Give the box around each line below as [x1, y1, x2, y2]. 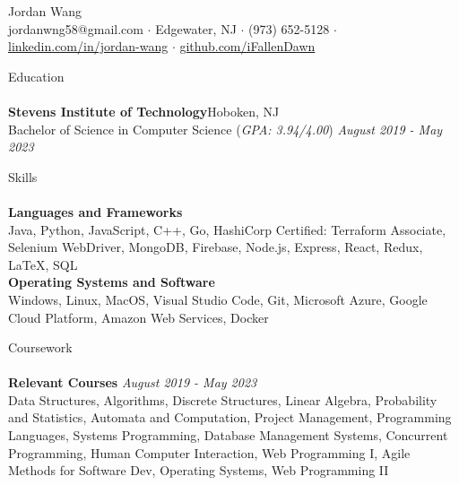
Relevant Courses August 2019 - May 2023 [8, 373, 257, 392]
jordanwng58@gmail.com [8, 19, 143, 38]
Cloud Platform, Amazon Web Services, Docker [8, 307, 269, 326]
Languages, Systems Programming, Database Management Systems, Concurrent [8, 426, 448, 445]
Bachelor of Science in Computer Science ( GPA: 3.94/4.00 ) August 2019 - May [8, 119, 443, 138]
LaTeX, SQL [8, 255, 78, 273]
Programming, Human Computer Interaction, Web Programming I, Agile [8, 443, 411, 462]
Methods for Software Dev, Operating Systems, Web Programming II [8, 461, 389, 480]
